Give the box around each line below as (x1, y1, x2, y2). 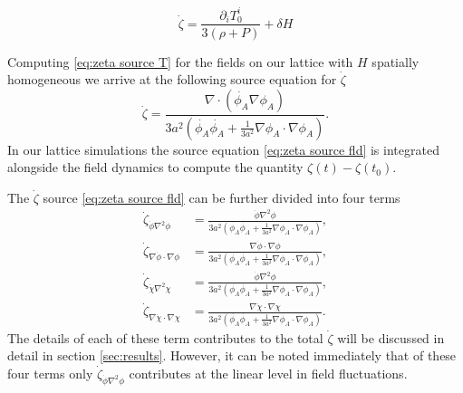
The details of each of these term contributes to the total (7, 328, 323, 347)
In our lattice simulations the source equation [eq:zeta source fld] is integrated (7, 139, 439, 158)
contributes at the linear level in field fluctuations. (129, 363, 408, 382)
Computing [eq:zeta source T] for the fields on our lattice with (7, 52, 353, 71)
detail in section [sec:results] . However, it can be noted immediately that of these (7, 346, 457, 365)
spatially (371, 52, 420, 71)
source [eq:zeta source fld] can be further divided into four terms (43, 187, 400, 206)
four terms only (7, 363, 93, 382)
